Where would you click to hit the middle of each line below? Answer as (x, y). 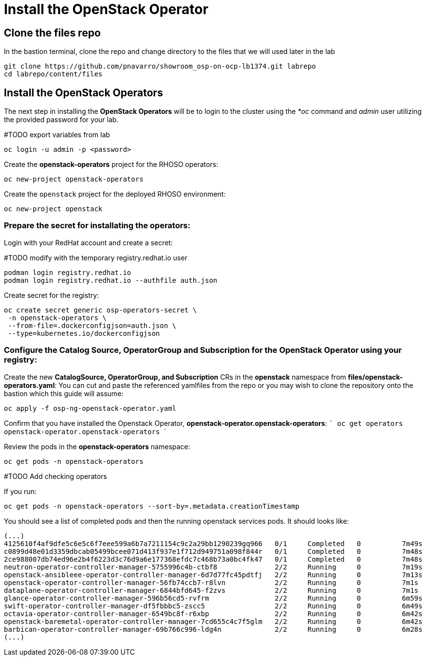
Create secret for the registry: (52, 295)
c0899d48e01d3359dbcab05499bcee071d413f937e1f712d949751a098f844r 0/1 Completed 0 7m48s (213, 551)
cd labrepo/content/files (53, 74)
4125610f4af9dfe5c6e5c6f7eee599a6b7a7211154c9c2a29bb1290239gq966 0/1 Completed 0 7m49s (213, 543)
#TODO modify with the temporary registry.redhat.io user (96, 257)
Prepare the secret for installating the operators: (97, 226)
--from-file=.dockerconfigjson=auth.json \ (92, 325)
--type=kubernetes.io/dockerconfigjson (84, 333)
